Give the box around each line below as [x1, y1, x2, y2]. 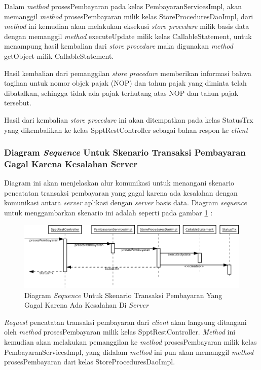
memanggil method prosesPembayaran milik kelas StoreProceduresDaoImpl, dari [4, 11, 253, 21]
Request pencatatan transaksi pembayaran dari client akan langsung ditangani [4, 316, 247, 327]
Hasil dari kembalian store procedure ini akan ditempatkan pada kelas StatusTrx [4, 114, 253, 125]
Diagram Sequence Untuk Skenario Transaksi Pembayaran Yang [24, 289, 222, 300]
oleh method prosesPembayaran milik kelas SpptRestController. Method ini [4, 326, 236, 337]
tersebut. [4, 97, 31, 108]
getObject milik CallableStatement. [4, 50, 114, 61]
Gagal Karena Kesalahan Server [4, 157, 138, 170]
